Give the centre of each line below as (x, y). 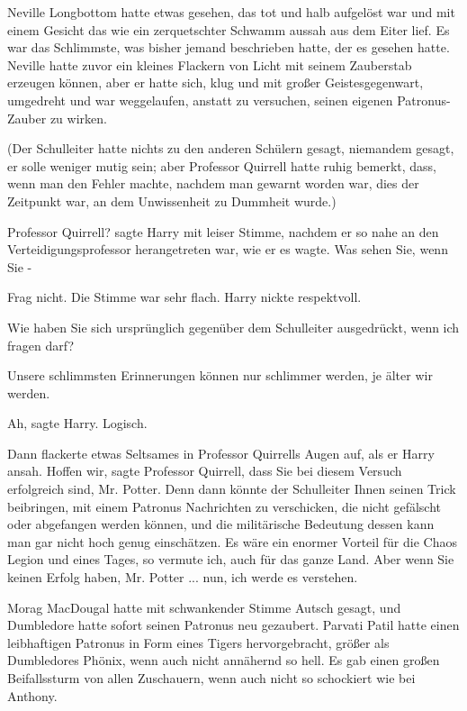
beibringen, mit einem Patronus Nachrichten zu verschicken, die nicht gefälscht (225, 506)
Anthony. (32, 695)
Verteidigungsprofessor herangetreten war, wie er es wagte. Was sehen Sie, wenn (228, 249)
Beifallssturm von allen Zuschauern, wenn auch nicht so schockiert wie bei (211, 678)
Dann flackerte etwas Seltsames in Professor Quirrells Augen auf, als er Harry (221, 453)
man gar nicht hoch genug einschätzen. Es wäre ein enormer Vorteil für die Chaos (232, 541)
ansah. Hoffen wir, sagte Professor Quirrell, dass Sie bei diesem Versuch (205, 471)
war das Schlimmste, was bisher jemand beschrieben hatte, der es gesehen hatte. (229, 47)
